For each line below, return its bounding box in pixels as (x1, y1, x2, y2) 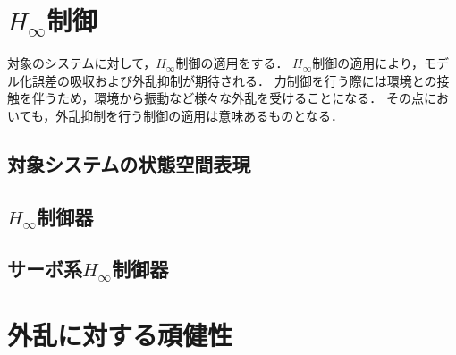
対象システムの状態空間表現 (7, 149, 251, 177)
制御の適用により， (312, 54, 425, 72)
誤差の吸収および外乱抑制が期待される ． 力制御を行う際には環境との (31, 71, 437, 89)
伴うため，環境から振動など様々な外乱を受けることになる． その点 (31, 89, 424, 107)
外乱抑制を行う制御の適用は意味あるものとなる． (55, 106, 343, 124)
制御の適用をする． (175, 54, 289, 72)
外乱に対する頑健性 (7, 317, 233, 353)
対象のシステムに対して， (7, 54, 156, 72)
